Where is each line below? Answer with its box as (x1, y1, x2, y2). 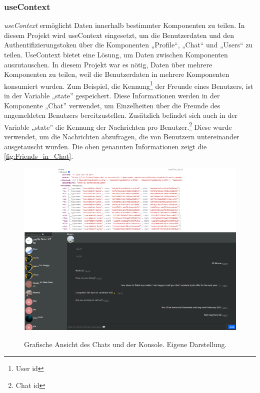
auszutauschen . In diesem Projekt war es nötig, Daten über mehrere (4, 59, 212, 69)
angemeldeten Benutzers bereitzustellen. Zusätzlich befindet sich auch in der (4, 110, 237, 120)
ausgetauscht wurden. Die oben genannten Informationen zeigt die (4, 141, 207, 151)
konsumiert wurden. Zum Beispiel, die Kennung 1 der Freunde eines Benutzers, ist (4, 79, 253, 91)
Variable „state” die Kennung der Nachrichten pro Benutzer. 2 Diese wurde (4, 120, 232, 132)
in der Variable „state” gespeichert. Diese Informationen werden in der (4, 90, 220, 101)
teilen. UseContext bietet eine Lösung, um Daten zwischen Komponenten (4, 49, 228, 59)
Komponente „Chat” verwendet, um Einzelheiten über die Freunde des (4, 100, 220, 110)
